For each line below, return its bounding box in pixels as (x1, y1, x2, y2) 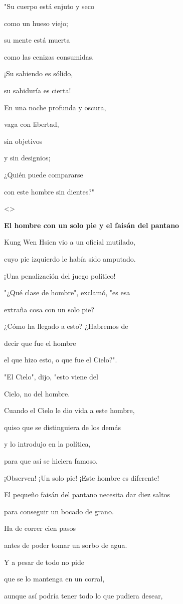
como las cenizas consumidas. (4, 51, 94, 62)
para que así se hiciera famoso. (4, 456, 98, 466)
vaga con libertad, (4, 119, 59, 129)
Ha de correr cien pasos (4, 523, 76, 533)
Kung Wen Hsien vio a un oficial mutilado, (4, 237, 135, 247)
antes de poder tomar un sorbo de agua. (4, 540, 127, 550)
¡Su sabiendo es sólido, (4, 68, 73, 79)
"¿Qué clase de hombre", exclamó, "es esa (4, 287, 130, 298)
